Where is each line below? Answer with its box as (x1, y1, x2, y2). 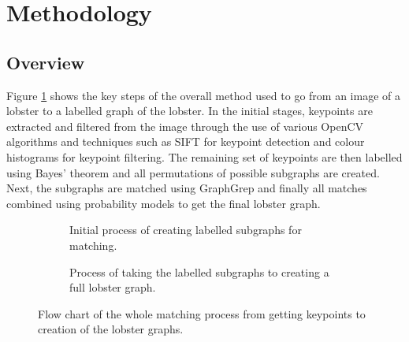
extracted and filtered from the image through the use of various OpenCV (6, 117, 364, 134)
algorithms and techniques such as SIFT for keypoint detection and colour (6, 133, 365, 150)
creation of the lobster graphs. (38, 321, 184, 337)
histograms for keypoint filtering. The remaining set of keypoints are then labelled (6, 148, 403, 165)
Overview (6, 50, 85, 74)
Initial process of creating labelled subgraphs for (69, 221, 302, 238)
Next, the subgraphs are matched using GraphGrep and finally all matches (6, 180, 367, 196)
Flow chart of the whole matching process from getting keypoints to (38, 305, 366, 322)
